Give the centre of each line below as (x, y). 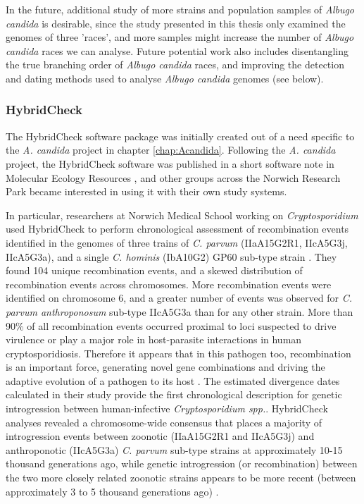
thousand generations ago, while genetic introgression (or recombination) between (182, 463)
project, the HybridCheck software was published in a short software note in (170, 163)
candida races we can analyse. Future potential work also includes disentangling (177, 50)
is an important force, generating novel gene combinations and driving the (165, 367)
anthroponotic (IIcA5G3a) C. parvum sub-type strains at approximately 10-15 (174, 449)
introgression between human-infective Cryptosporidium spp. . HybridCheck (167, 408)
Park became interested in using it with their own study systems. (146, 191)
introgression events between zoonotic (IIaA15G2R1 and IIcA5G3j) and (160, 436)
